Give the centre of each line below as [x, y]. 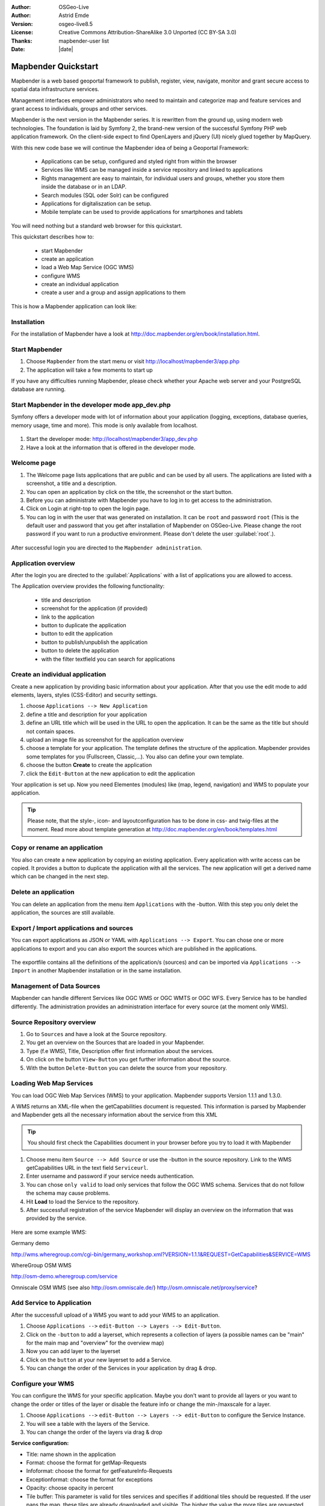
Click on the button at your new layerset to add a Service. [99, 1360]
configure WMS [61, 276]
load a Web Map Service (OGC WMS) [88, 267]
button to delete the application [80, 651]
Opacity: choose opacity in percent [70, 1488]
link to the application [68, 617]
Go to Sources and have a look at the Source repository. [97, 1034]
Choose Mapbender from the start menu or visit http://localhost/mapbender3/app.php [133, 361]
